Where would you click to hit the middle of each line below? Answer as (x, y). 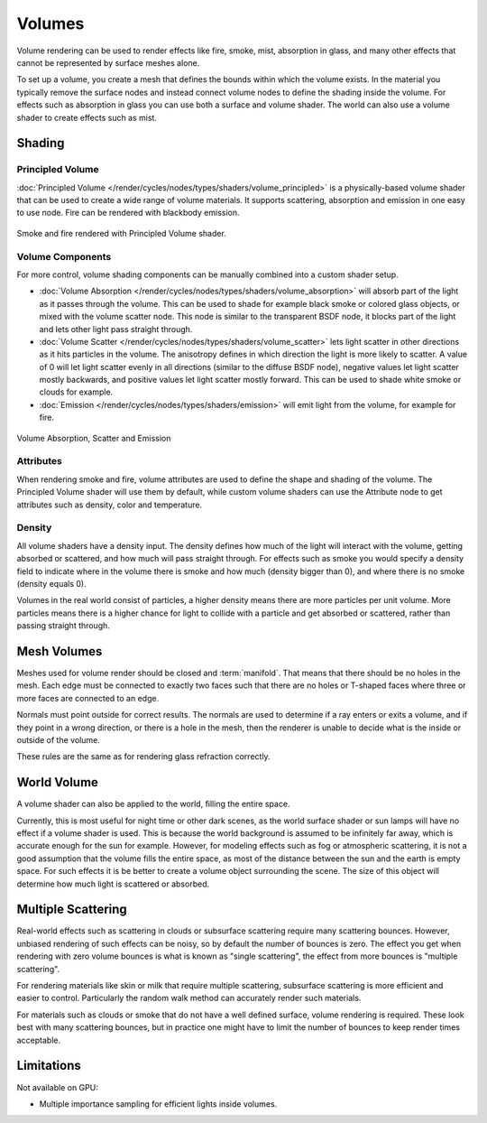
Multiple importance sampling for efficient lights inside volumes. (158, 1104)
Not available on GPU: (57, 1087)
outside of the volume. (59, 739)
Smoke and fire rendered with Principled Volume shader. (122, 233)
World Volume (58, 782)
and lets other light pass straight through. (116, 329)
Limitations (49, 1066)
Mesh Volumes (60, 651)
